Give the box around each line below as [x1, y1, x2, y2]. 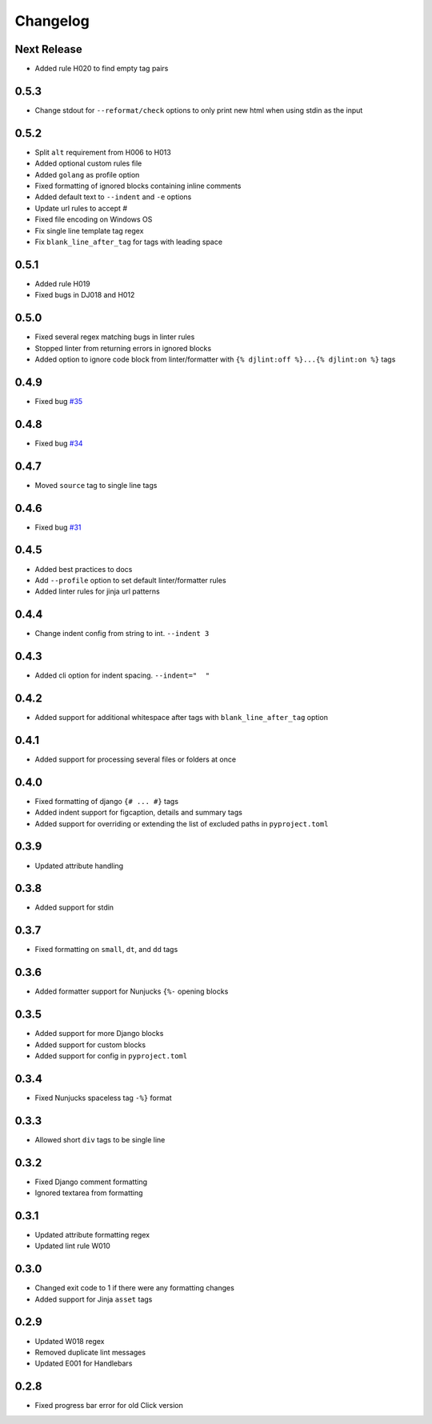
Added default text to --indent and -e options [34, 192, 192, 202]
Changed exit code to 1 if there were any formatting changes [34, 1283, 235, 1293]
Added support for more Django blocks [34, 1029, 164, 1038]
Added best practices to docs [34, 564, 133, 574]
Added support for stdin [34, 902, 114, 912]
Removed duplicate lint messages [34, 1347, 146, 1357]
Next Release [14, 42, 83, 56]
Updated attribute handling [34, 861, 124, 870]
